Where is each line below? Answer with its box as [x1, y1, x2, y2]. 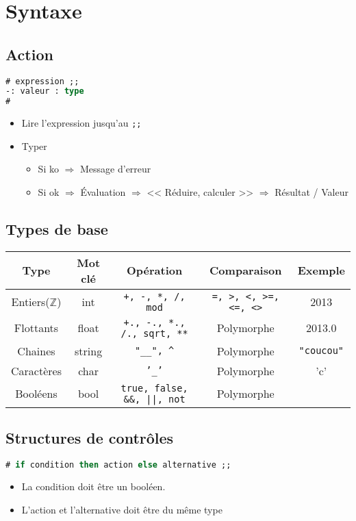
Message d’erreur [79, 162, 151, 176]
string [75, 342, 103, 359]
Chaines [17, 342, 55, 359]
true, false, [120, 382, 188, 394]
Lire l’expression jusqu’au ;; [21, 116, 142, 130]
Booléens [15, 385, 58, 402]
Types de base [5, 218, 108, 240]
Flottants [14, 320, 59, 336]
